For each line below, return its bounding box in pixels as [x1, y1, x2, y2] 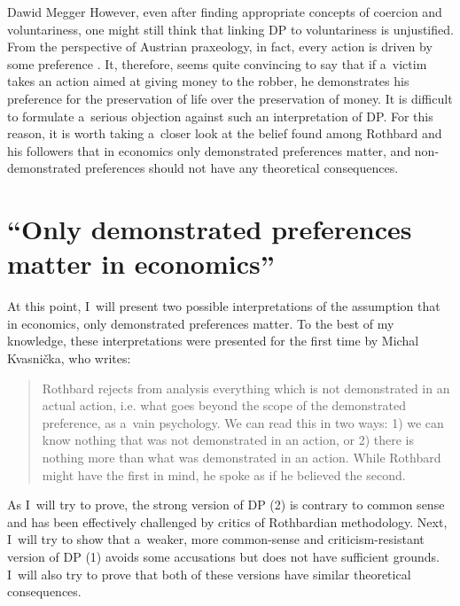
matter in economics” [7, 245, 275, 282]
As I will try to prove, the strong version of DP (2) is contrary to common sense [7, 495, 445, 514]
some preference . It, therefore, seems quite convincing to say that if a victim [7, 54, 427, 73]
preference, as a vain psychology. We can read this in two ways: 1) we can [42, 413, 444, 431]
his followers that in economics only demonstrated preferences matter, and [7, 141, 411, 159]
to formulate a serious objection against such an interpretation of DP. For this [7, 106, 433, 125]
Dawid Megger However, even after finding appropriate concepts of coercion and [7, 3, 442, 20]
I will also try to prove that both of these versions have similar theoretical [7, 564, 411, 583]
